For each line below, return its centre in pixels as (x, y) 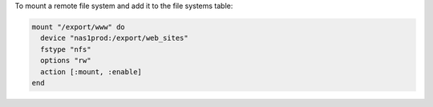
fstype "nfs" (66, 49)
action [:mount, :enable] (91, 71)
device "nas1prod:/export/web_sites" (114, 38)
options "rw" (66, 61)
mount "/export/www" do (79, 27)
